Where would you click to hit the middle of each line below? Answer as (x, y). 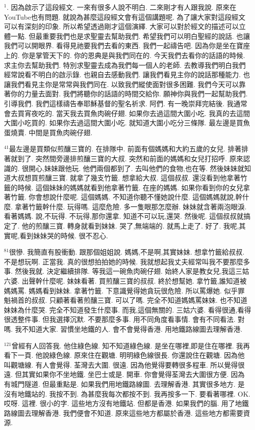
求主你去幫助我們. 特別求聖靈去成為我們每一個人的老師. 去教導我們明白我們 (125, 65)
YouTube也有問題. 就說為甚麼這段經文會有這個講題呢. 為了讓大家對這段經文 (125, 16)
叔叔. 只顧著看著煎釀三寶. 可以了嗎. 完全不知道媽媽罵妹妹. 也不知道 (139, 300)
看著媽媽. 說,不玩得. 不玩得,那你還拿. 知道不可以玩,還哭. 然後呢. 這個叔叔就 (124, 216)
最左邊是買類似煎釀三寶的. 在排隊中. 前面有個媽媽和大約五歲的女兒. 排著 (125, 149)
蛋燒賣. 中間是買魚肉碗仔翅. (48, 132)
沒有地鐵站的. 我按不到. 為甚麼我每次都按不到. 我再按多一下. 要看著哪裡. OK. (127, 393)
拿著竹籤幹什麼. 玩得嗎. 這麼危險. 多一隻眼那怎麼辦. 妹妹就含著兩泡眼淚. (131, 206)
